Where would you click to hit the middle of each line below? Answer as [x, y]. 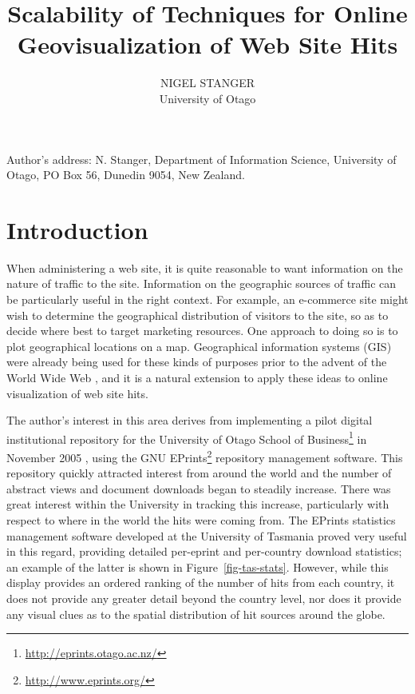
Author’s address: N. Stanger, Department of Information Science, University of [202, 159]
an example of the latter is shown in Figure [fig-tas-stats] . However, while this [198, 566]
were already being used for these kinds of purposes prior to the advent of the [197, 362]
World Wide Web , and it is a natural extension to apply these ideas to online [197, 377]
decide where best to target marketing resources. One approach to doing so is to [202, 331]
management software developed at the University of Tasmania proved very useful [207, 535]
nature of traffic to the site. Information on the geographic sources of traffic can [202, 283]
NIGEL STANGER [207, 83]
